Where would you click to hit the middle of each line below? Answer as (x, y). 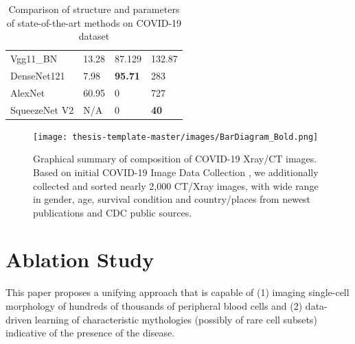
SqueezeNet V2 (42, 109)
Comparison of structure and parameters (94, 9)
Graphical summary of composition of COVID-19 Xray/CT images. (175, 159)
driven (19, 319)
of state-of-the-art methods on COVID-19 (94, 22)
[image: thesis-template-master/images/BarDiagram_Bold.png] (176, 137)
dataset (94, 36)
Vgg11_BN (34, 59)
